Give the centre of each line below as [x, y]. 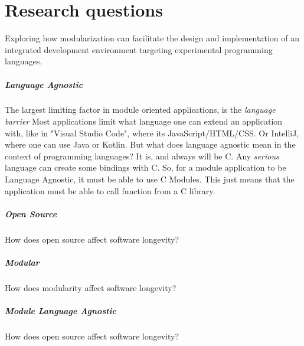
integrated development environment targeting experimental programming [139, 49]
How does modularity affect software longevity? [91, 287]
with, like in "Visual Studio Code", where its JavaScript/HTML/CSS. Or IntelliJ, [152, 133]
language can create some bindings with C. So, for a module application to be [146, 167]
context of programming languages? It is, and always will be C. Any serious [142, 156]
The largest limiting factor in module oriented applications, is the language [140, 110]
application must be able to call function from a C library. [110, 190]
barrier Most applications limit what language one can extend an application [144, 121]
